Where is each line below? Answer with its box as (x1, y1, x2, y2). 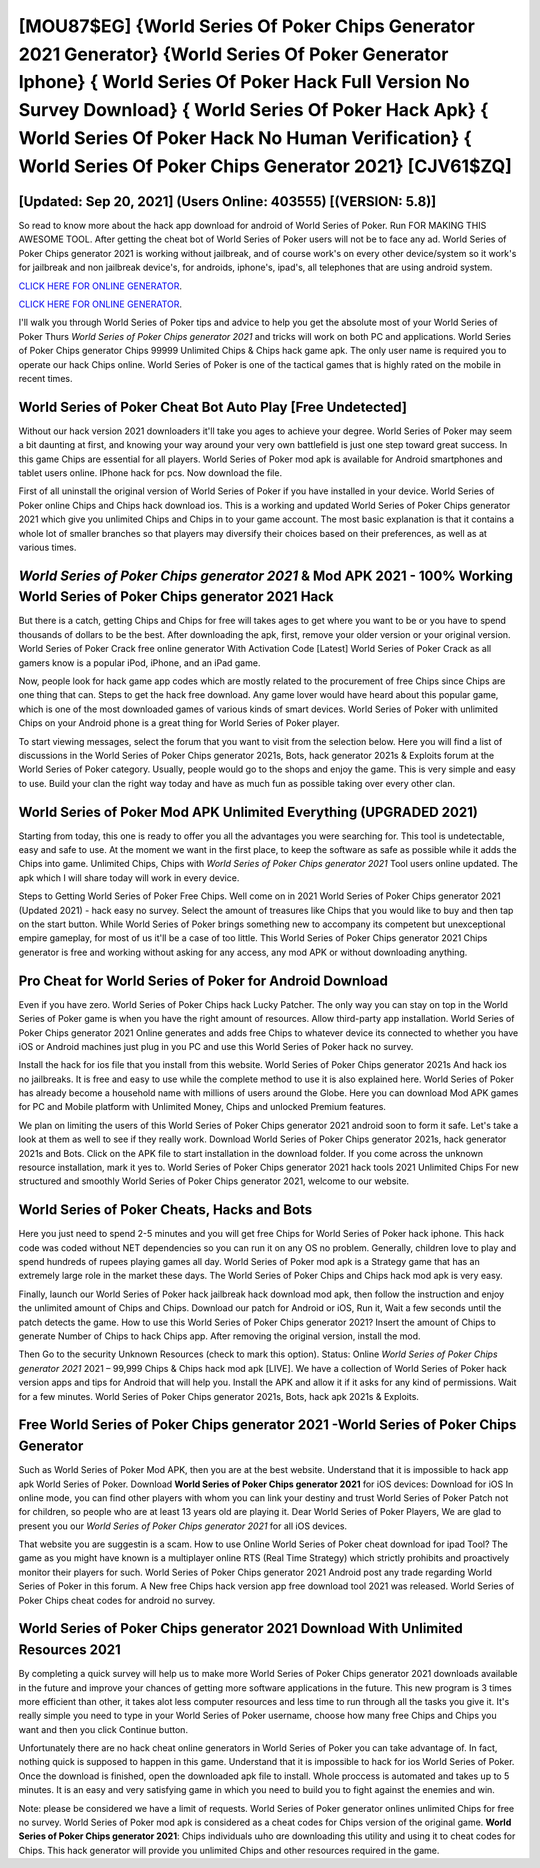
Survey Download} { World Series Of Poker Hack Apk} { (18, 99, 489, 122)
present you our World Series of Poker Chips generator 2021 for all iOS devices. (18, 1520, 348, 1532)
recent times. (18, 372, 73, 384)
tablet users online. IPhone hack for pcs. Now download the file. (18, 467, 283, 479)
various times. (18, 541, 77, 553)
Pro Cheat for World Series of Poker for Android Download (18, 972, 389, 989)
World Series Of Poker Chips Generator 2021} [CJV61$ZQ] (18, 155, 512, 177)
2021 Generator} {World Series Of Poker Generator (18, 43, 449, 65)
